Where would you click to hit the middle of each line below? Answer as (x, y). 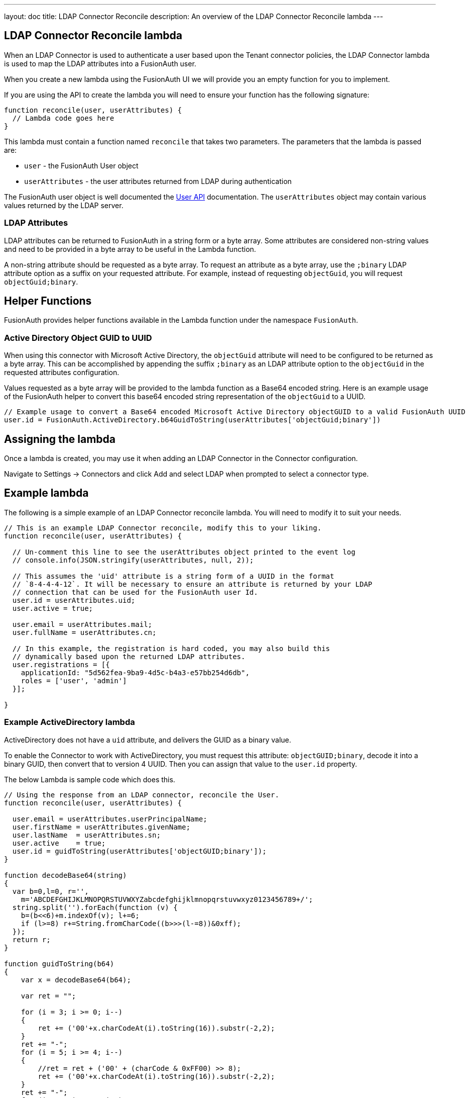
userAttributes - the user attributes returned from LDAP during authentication (158, 181)
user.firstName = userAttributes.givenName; (101, 827)
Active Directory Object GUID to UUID (78, 338)
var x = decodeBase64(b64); (76, 980)
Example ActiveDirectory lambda (70, 722)
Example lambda (46, 493)
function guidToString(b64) (59, 964)
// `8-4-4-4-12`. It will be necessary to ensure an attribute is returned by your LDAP (192, 584)
